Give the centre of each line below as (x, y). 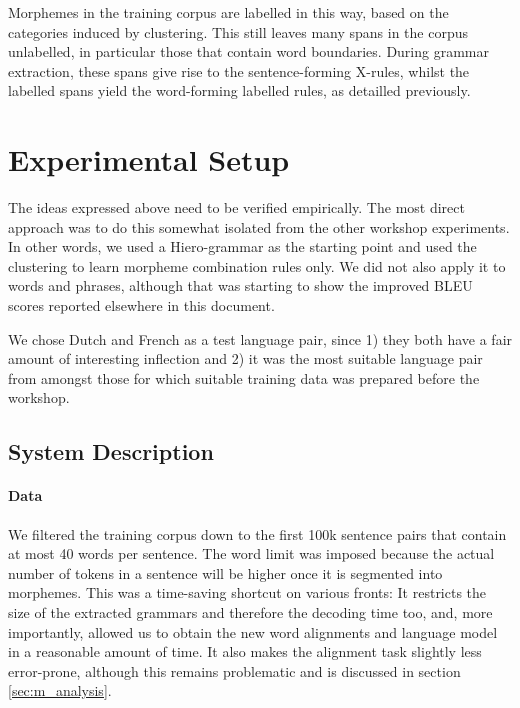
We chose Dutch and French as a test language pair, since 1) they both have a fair (260, 338)
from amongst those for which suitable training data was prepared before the (244, 377)
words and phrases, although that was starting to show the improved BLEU (240, 285)
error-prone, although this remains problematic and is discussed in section (234, 670)
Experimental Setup (149, 159)
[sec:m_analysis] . (60, 690)
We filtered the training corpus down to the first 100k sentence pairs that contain (257, 533)
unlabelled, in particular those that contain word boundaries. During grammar (248, 51)
